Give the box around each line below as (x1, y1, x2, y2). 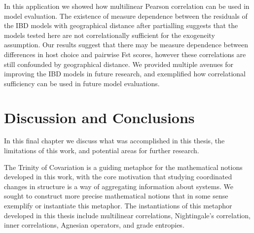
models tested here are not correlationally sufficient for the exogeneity (4, 30, 215, 40)
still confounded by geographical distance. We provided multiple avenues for (4, 59, 234, 69)
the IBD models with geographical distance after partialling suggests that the (4, 20, 238, 31)
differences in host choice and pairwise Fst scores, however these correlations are (4, 49, 246, 59)
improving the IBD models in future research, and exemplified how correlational (4, 68, 246, 79)
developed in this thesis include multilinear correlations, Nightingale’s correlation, (4, 210, 251, 220)
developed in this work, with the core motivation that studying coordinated (4, 171, 232, 182)
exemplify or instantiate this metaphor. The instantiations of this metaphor (4, 200, 232, 211)
